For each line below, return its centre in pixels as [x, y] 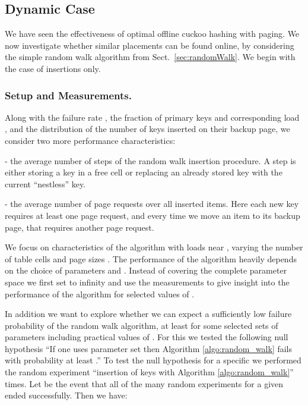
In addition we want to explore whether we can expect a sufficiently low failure [148, 314]
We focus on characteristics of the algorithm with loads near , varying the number [154, 247]
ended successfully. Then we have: [66, 395]
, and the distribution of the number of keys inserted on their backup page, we [147, 129]
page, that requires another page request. [80, 227]
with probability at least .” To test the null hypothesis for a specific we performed [153, 360]
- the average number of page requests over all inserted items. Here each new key [152, 204]
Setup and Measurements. [68, 95]
